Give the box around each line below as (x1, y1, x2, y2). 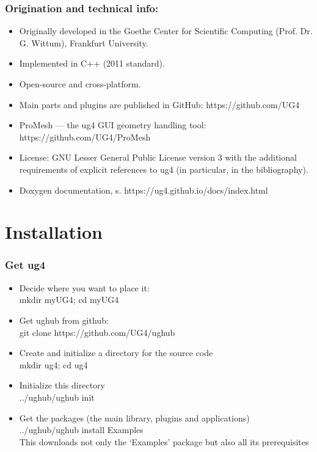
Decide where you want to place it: (19, 281, 150, 294)
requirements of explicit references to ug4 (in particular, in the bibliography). (19, 162, 308, 175)
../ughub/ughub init (19, 390, 95, 403)
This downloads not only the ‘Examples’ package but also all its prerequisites (19, 435, 309, 448)
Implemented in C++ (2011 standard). (19, 57, 165, 70)
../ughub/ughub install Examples (19, 423, 144, 436)
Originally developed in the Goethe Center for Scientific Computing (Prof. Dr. (19, 24, 313, 37)
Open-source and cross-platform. (19, 78, 141, 90)
